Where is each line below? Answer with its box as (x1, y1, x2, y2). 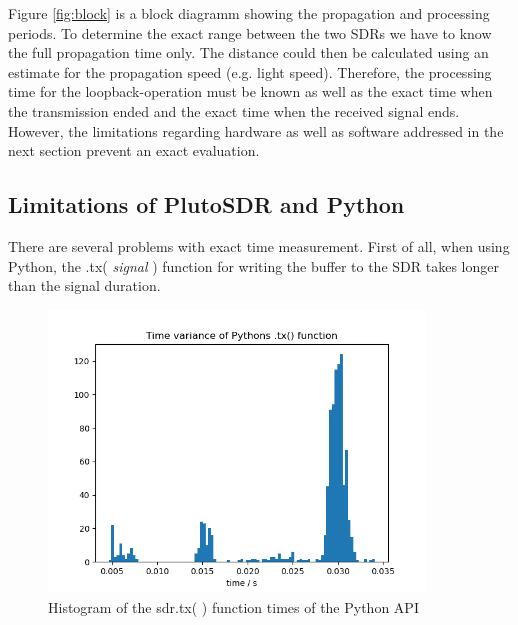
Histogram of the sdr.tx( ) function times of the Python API (48, 596, 419, 617)
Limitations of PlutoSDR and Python (8, 189, 405, 220)
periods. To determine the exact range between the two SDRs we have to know (8, 22, 492, 43)
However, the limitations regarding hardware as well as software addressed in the (8, 120, 504, 141)
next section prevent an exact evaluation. (8, 140, 260, 161)
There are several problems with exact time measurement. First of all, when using (8, 235, 510, 256)
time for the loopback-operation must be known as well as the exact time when (8, 81, 493, 102)
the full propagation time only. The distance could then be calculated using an (8, 42, 489, 63)
